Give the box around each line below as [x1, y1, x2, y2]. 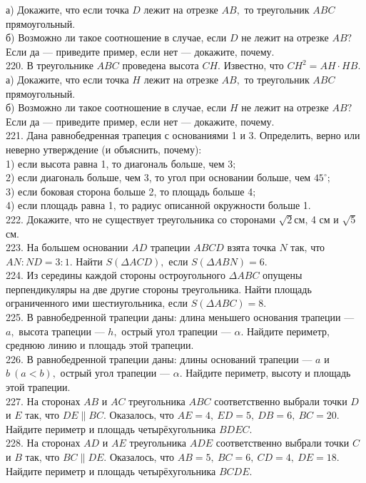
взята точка [227, 240, 276, 255]
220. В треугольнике [6, 58, 93, 73]
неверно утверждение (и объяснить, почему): [6, 141, 202, 156]
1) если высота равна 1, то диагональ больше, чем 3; [6, 156, 236, 171]
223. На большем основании [6, 240, 128, 255]
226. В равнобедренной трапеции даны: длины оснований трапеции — [6, 351, 312, 366]
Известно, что [223, 58, 284, 73]
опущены [263, 268, 303, 283]
